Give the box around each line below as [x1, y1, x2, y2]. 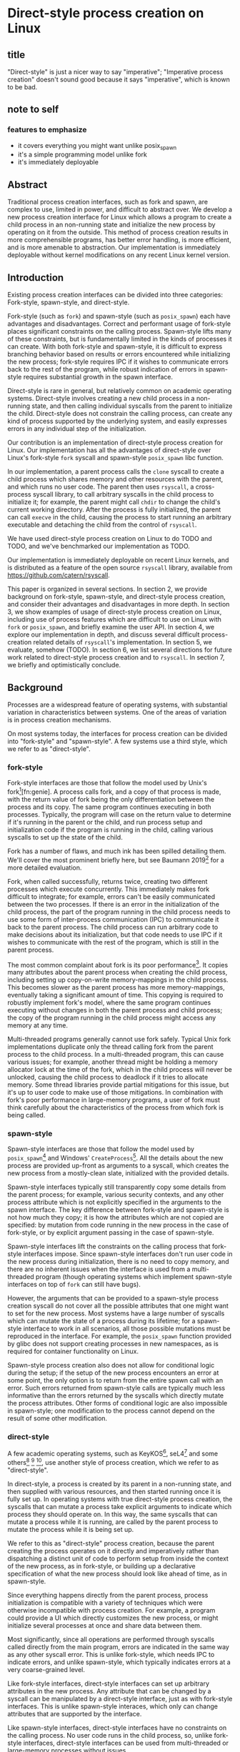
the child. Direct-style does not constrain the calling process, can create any [7, 409, 233, 418]
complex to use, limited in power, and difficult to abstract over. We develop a [7, 205, 233, 214]
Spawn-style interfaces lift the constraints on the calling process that [7, 1242, 211, 1251]
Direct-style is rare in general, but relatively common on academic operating [7, 387, 232, 395]
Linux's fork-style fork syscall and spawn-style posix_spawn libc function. [7, 454, 224, 462]
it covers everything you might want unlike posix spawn [17, 141, 177, 151]
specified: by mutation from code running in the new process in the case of [7, 1220, 229, 1230]
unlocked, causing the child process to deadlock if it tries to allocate [7, 1073, 209, 1082]
